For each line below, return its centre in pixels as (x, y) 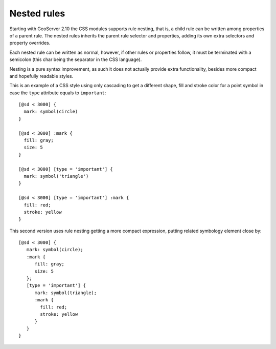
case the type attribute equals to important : (58, 93)
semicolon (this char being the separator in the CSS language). (76, 59)
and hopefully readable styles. (41, 76)
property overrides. (30, 43)
